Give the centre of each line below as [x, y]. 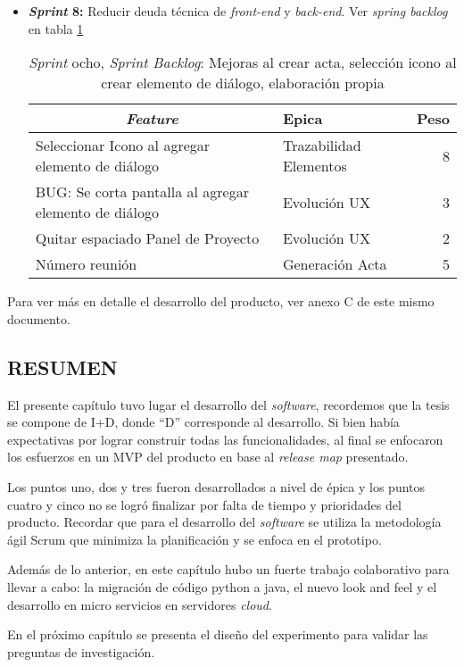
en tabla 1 [56, 28]
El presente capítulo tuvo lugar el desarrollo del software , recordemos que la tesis [228, 404]
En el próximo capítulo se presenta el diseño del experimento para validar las [218, 634]
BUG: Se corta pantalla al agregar [142, 192]
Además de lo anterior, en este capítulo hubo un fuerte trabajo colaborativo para [228, 569]
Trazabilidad [322, 146]
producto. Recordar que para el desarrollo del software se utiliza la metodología [224, 522]
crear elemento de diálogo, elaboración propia [243, 83]
